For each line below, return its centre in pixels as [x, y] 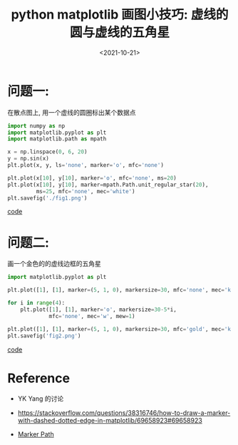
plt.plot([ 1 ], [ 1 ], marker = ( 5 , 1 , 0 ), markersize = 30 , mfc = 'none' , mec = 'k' [121, 290]
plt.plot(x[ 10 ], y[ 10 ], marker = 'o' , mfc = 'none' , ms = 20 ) [92, 178]
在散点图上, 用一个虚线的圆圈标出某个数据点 [72, 112]
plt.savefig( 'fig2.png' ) [44, 336]
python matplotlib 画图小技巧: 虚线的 [120, 15]
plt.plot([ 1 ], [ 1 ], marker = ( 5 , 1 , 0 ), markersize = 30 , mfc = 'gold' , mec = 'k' [121, 329]
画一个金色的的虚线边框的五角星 [54, 264]
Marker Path [36, 434]
